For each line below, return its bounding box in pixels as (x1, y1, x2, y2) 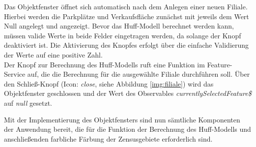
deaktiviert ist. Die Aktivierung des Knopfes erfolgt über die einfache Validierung (4, 40, 249, 50)
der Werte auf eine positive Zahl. (4, 49, 103, 59)
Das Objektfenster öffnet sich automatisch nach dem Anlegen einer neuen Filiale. (4, 1, 248, 11)
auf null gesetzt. (4, 97, 52, 108)
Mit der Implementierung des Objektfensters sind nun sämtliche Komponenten (4, 114, 240, 124)
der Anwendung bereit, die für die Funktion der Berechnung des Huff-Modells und (4, 124, 251, 134)
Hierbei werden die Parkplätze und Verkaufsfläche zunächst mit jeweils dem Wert (4, 11, 249, 21)
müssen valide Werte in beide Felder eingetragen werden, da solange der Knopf (4, 30, 241, 40)
